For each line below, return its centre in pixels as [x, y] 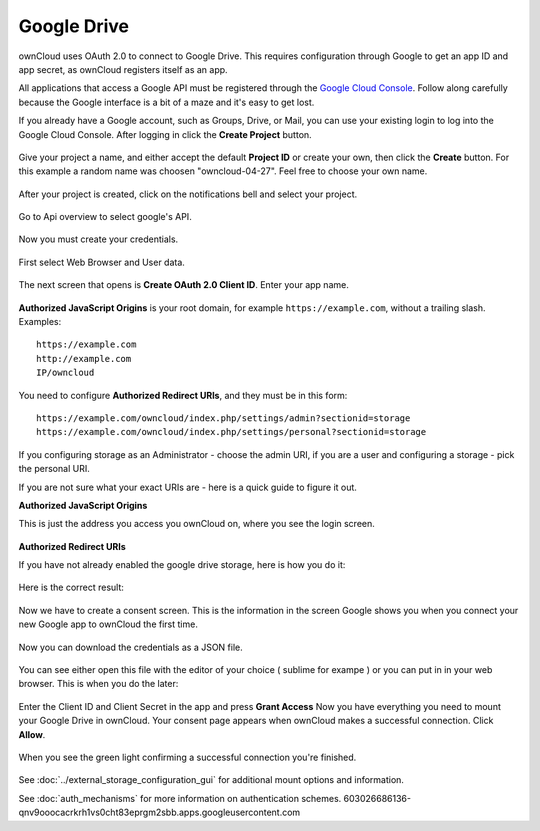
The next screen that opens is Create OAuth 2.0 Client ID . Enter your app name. [183, 285]
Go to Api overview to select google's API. [105, 217]
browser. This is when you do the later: [98, 684]
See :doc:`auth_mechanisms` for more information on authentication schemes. [180, 798]
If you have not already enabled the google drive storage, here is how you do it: [182, 565]
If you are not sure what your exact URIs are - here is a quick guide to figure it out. [187, 487]
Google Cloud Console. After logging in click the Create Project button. [165, 134]
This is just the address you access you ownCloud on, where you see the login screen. [196, 524]
